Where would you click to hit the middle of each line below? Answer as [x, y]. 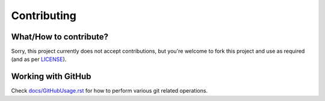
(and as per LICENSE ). [39, 59]
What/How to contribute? [60, 37]
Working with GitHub [51, 77]
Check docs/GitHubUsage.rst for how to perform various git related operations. [109, 91]
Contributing [44, 16]
